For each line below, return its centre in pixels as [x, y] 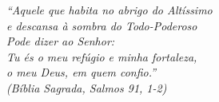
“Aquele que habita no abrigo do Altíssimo [109, 10]
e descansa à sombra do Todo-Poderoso [102, 25]
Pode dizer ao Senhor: [61, 41]
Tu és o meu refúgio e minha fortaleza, [102, 56]
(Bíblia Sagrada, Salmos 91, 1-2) [87, 87]
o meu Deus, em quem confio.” [82, 72]
